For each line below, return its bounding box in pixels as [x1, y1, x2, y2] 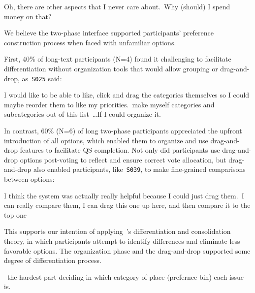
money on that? [4, 11, 52, 21]
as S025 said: [22, 73, 62, 83]
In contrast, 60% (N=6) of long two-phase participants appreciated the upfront [4, 126, 242, 135]
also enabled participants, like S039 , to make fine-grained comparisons [33, 164, 246, 174]
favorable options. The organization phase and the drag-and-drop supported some [4, 245, 251, 256]
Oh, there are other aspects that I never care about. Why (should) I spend [4, 1, 230, 11]
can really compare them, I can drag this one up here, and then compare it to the [4, 200, 251, 210]
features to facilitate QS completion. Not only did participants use [20, 145, 220, 155]
